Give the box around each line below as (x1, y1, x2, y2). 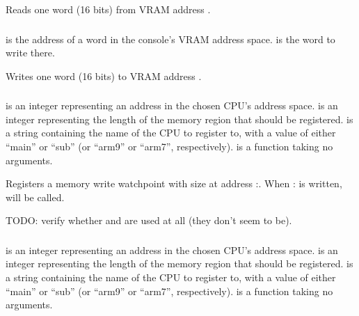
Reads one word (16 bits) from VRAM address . (6, 2, 211, 16)
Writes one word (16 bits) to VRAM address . (6, 68, 202, 83)
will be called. (6, 189, 65, 204)
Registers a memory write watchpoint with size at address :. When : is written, (6, 176, 342, 191)
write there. (6, 45, 55, 60)
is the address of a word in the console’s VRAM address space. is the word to (6, 31, 335, 46)
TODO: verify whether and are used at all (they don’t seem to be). (6, 213, 292, 228)
